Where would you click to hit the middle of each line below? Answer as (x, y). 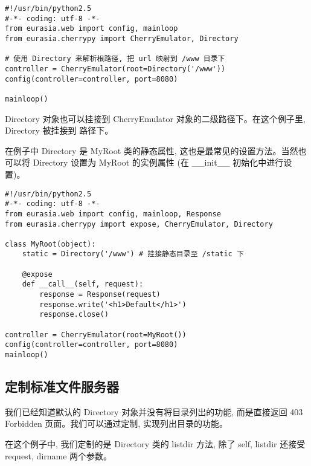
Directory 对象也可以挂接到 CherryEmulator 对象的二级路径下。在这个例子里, (155, 118)
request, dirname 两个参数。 (59, 455)
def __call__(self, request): (83, 284)
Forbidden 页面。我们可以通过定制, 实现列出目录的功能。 (116, 423)
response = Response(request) (100, 295)
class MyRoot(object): (50, 244)
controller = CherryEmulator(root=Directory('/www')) (115, 69)
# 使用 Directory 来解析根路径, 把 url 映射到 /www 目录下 (115, 59)
